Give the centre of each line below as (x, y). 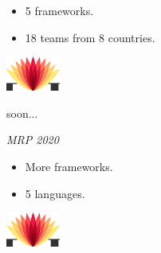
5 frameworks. (59, 10)
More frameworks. (69, 166)
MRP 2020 (33, 140)
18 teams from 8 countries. (90, 37)
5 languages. (55, 193)
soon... (22, 113)
